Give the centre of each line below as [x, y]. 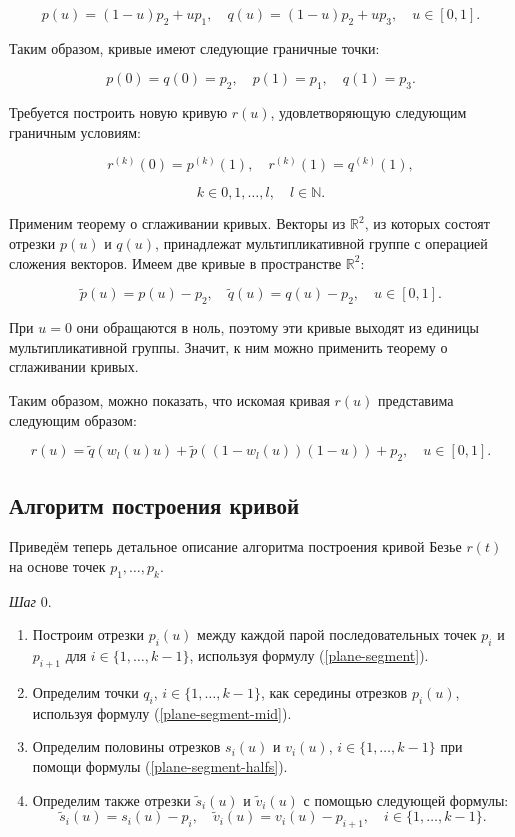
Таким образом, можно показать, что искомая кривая [169, 399]
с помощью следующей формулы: [406, 799]
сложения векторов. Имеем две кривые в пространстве [175, 262]
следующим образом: [73, 419]
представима [416, 399]
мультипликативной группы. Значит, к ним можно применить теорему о [228, 346]
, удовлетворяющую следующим [368, 112]
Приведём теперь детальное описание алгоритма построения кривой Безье [235, 546]
